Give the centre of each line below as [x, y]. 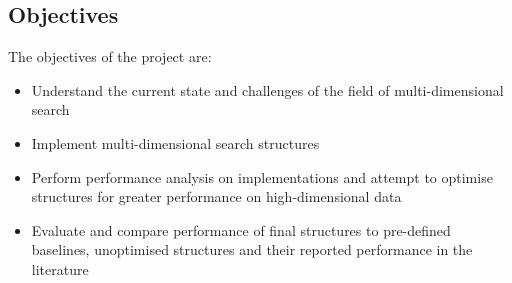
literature [60, 268]
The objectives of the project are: [110, 56]
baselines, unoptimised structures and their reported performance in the [252, 249]
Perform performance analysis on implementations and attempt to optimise [262, 176]
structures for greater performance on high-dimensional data [216, 196]
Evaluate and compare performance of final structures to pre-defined [241, 229]
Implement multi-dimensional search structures [175, 142]
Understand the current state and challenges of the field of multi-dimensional [267, 89]
